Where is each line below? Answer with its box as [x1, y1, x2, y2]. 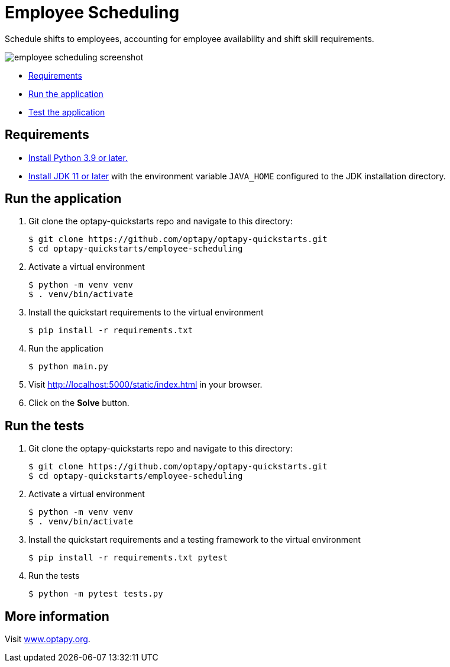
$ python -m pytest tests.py [28, 589, 163, 599]
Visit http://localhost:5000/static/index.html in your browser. [28, 379, 263, 390]
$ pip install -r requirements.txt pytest [28, 553, 228, 563]
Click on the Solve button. [28, 398, 130, 408]
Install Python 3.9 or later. [28, 152, 128, 163]
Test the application [28, 107, 105, 117]
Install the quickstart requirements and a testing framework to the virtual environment [28, 534, 361, 545]
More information [5, 608, 109, 624]
